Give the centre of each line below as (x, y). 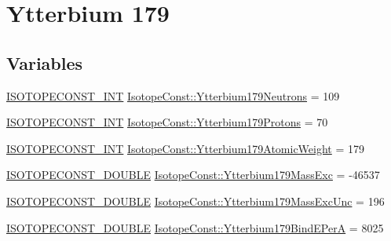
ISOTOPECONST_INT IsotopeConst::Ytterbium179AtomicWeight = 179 (186, 148)
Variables (45, 62)
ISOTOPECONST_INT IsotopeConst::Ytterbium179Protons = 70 (167, 122)
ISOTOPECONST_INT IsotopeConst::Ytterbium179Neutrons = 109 (173, 95)
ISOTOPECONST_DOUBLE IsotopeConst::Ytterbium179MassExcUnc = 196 (195, 201)
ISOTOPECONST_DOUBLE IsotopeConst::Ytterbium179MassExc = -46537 (193, 175)
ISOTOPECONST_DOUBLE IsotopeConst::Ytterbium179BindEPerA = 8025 (195, 227)
